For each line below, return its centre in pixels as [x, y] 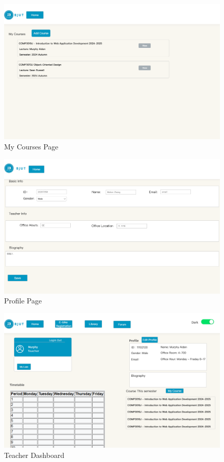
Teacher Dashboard [34, 455]
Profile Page [23, 301]
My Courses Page [31, 146]
